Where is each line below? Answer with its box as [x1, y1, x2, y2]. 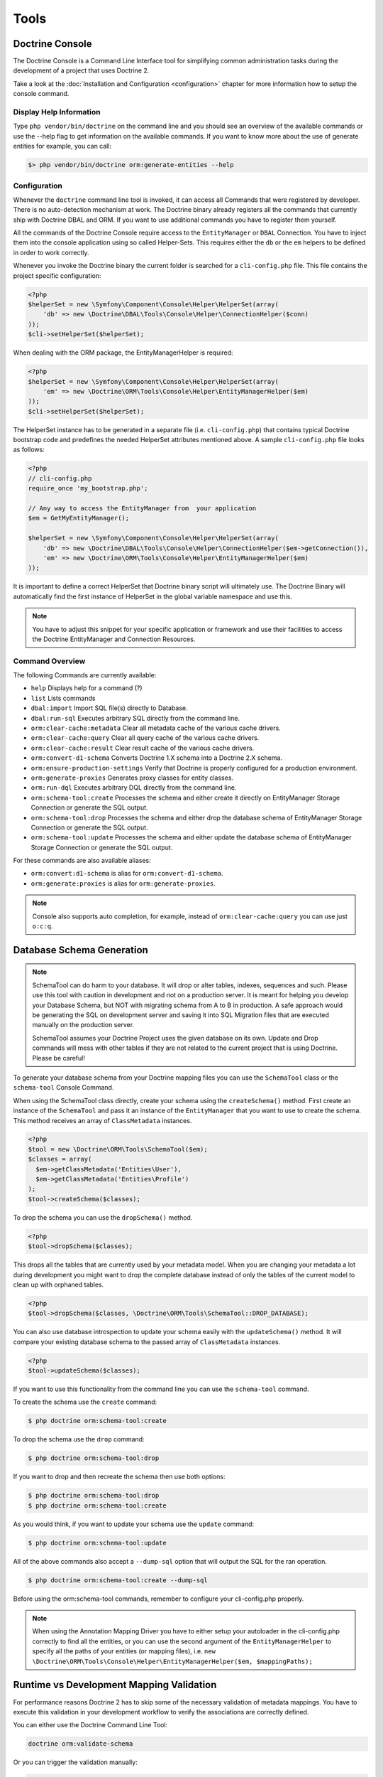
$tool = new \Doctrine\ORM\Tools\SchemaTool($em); [28, 1145, 209, 1153]
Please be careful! [32, 1053, 85, 1062]
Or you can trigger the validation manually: [13, 1758, 138, 1766]
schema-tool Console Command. [13, 1083, 114, 1092]
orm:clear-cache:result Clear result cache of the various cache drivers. [30, 743, 255, 752]
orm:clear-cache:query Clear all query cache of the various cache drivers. [30, 734, 260, 742]
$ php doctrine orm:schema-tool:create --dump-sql [28, 1576, 209, 1584]
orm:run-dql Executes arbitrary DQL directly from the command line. [30, 783, 237, 792]
